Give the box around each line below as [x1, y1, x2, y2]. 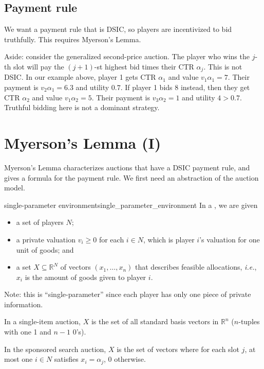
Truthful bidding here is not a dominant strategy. [4, 102, 160, 113]
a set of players [16, 217, 64, 227]
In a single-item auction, [4, 316, 81, 327]
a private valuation [16, 234, 76, 244]
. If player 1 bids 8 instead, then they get [120, 82, 250, 93]
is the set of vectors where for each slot [117, 343, 239, 354]
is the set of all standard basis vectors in [91, 316, 219, 327]
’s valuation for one [199, 234, 260, 244]
